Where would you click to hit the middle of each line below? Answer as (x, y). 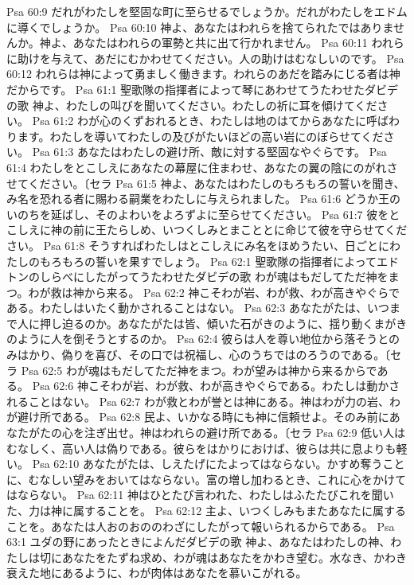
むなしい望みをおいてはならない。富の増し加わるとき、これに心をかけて (217, 479)
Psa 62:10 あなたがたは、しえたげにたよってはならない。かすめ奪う (207, 464)
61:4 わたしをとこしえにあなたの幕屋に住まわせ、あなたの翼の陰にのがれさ (202, 167)
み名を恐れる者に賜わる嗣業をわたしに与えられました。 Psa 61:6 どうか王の (203, 199)
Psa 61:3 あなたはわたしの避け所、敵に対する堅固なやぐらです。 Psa (209, 152)
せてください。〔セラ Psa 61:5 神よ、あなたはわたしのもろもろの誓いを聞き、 (206, 183)
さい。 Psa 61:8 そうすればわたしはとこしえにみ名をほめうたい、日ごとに (198, 245)
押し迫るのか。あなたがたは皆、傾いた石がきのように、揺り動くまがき (223, 323)
